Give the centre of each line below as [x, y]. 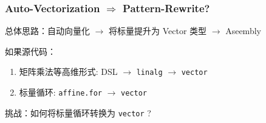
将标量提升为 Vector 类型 [158, 31]
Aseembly [243, 31]
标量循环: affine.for [60, 92]
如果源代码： [30, 51]
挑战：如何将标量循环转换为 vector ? [78, 112]
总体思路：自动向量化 [47, 31]
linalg [149, 73]
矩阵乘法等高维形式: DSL [68, 72]
